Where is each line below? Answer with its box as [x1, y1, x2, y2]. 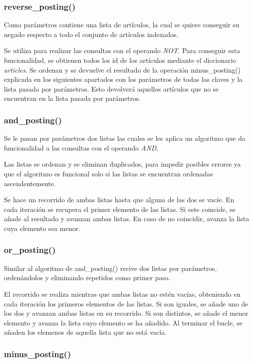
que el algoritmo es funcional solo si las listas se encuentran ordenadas [4, 168, 213, 178]
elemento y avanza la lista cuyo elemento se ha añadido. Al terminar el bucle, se [4, 317, 243, 327]
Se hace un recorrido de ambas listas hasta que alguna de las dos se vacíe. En [4, 194, 235, 205]
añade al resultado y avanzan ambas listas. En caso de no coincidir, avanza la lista [4, 213, 249, 224]
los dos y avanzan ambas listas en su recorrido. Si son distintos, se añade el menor [4, 308, 249, 318]
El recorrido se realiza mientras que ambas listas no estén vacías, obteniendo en [4, 288, 241, 299]
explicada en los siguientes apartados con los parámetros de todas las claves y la [4, 74, 243, 84]
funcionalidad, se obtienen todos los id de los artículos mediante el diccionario [4, 55, 236, 65]
